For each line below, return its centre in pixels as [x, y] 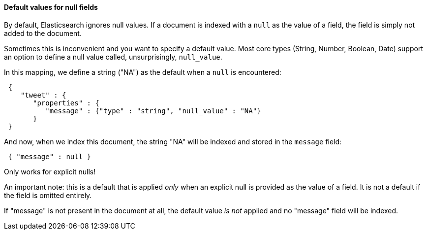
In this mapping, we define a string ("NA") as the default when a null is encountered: [143, 72]
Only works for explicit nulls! [50, 171]
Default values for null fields [51, 7]
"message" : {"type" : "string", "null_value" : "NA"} [153, 111]
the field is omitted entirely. [48, 195]
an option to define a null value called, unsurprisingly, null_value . [113, 57]
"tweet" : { [43, 95]
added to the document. [43, 33]
